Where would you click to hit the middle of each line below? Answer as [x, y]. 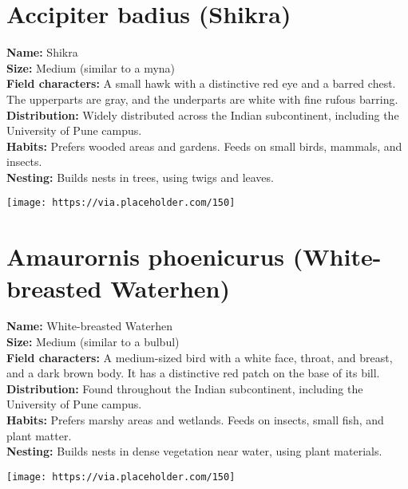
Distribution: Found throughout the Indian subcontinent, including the [185, 388]
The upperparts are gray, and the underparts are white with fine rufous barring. [202, 99]
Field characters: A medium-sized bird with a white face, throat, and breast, [200, 357]
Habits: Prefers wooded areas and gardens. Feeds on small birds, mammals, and [204, 146]
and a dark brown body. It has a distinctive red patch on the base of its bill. [193, 373]
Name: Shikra [42, 52]
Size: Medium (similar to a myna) [91, 67]
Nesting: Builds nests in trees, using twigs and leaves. [140, 177]
